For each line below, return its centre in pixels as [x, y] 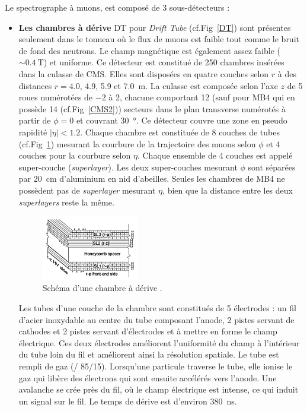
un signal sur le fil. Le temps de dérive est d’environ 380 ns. [128, 401]
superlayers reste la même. [66, 202]
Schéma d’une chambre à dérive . [102, 288]
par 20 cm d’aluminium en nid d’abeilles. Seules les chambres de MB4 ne [152, 178]
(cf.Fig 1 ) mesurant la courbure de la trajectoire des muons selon [137, 143]
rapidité [33, 132]
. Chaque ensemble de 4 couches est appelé [215, 155]
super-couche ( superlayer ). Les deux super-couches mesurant [128, 167]
